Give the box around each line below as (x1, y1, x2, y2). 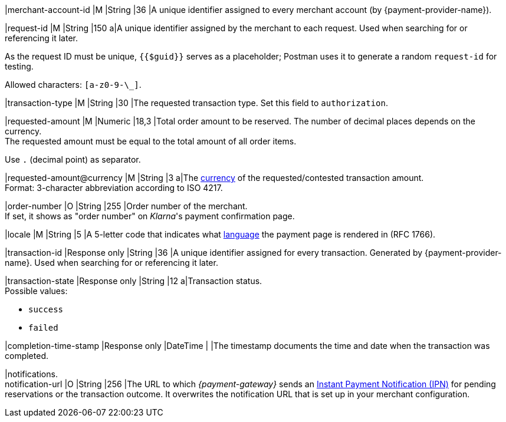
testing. (5, 61, 34, 71)
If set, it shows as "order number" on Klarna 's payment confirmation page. (5, 211, 295, 221)
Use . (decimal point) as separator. (5, 154, 141, 164)
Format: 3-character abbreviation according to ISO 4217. (5, 183, 223, 193)
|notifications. (5, 369, 58, 379)
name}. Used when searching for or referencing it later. (5, 258, 218, 268)
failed (28, 323, 58, 332)
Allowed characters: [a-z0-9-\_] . (5, 80, 142, 90)
